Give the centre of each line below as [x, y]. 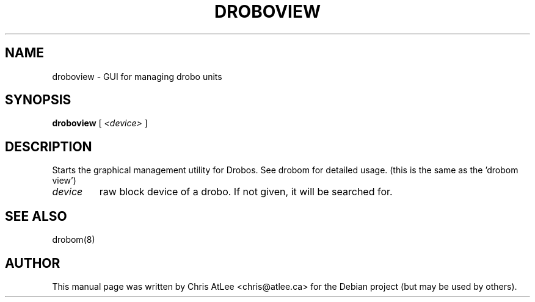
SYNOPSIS [38, 100]
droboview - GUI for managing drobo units [137, 76]
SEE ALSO [36, 216]
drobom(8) [74, 240]
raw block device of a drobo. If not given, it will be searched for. [246, 192]
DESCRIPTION [49, 146]
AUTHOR [33, 263]
